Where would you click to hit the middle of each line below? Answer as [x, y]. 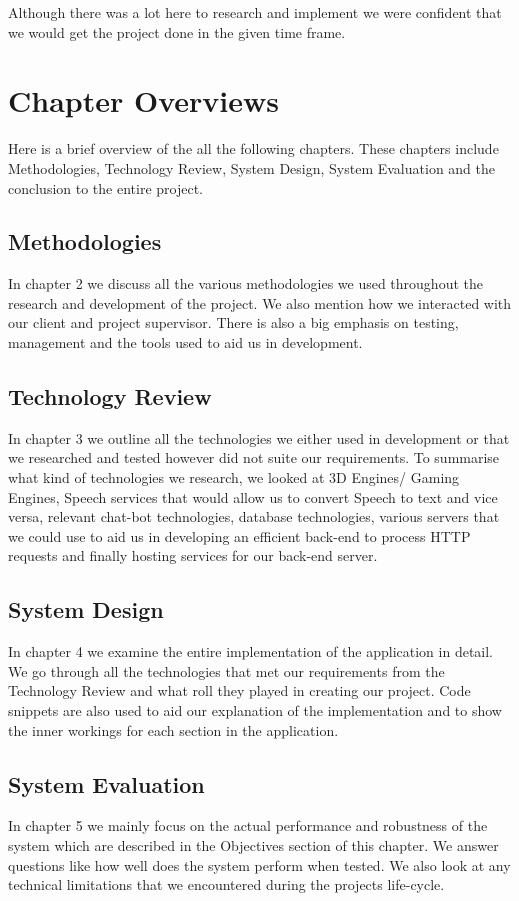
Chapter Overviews [143, 100]
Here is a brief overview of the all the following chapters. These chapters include [253, 148]
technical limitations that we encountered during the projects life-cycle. [226, 884]
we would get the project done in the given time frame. [177, 31]
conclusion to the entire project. [105, 187]
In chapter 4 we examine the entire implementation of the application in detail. [251, 651]
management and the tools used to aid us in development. [185, 342]
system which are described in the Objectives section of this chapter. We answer [253, 845]
